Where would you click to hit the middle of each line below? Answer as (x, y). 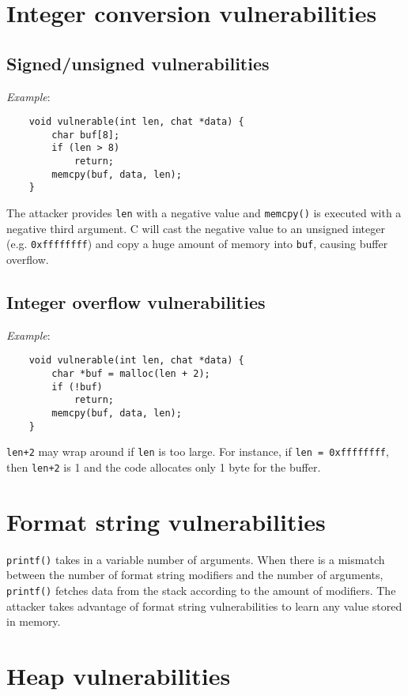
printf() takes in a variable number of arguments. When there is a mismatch (196, 559)
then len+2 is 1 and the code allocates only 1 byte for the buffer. (164, 467)
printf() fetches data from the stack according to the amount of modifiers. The (201, 591)
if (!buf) (77, 387)
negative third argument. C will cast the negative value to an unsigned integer (196, 228)
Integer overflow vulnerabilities (136, 302)
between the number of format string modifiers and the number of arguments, (195, 575)
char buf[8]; (86, 135)
